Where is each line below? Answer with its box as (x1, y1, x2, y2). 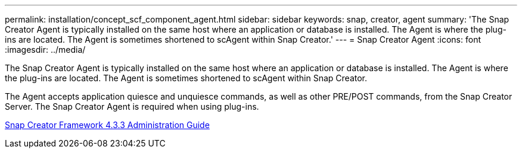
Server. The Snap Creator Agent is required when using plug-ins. (5, 101, 259, 111)
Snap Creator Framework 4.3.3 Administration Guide (5, 120, 210, 130)
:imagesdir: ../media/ (5, 44, 86, 55)
